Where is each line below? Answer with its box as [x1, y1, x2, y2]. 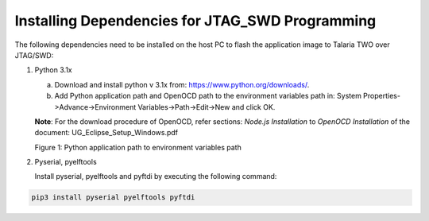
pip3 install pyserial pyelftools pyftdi [31, 193, 195, 202]
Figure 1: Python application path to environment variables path [34, 142, 242, 152]
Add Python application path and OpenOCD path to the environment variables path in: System [54, 91, 361, 101]
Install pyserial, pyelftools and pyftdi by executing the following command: [34, 172, 277, 181]
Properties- [362, 91, 401, 101]
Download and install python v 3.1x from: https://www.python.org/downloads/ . [54, 79, 310, 89]
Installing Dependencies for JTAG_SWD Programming [14, 12, 377, 29]
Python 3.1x [34, 65, 72, 75]
